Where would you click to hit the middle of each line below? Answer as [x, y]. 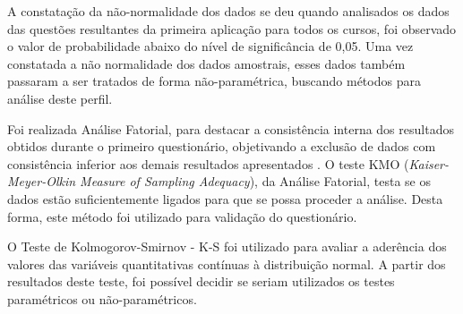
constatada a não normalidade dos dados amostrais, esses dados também [206, 63]
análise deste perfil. [60, 98]
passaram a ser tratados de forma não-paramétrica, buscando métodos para [214, 81]
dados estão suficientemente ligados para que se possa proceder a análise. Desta [225, 198]
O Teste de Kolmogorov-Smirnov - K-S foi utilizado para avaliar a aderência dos [227, 246]
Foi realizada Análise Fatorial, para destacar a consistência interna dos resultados [231, 128]
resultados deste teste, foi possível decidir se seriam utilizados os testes [201, 281]
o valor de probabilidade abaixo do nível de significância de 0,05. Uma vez [210, 46]
